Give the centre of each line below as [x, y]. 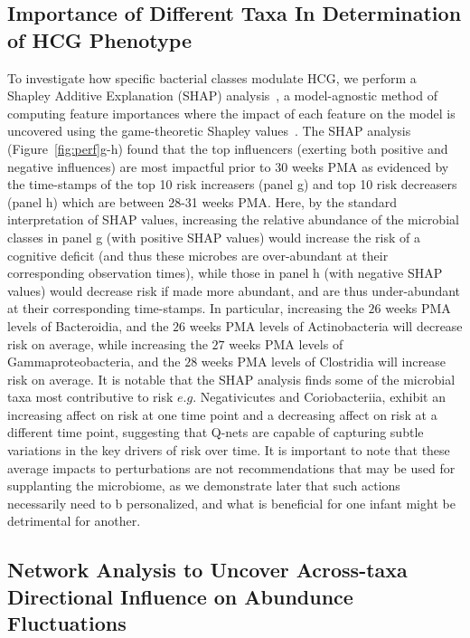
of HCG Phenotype [99, 39]
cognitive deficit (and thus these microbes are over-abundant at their [198, 255]
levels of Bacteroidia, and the [88, 325]
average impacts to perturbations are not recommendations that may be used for [231, 467]
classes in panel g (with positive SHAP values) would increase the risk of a [214, 237]
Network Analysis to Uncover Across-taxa [207, 570]
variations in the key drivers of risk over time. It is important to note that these [229, 450]
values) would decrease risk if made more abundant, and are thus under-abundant [234, 290]
